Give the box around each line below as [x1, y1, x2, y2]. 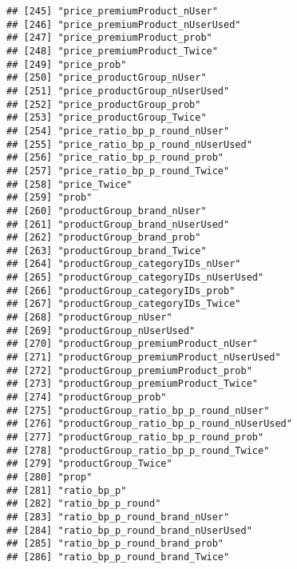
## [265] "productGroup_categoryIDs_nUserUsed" [6, 272, 264, 284]
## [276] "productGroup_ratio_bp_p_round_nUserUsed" [6, 418, 292, 430]
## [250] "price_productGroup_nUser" [6, 72, 207, 84]
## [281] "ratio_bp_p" [6, 484, 127, 496]
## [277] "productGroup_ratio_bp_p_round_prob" [6, 432, 264, 443]
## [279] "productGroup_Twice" [6, 458, 172, 470]
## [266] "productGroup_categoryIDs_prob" [6, 284, 236, 296]
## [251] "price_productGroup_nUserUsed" [6, 85, 230, 97]
